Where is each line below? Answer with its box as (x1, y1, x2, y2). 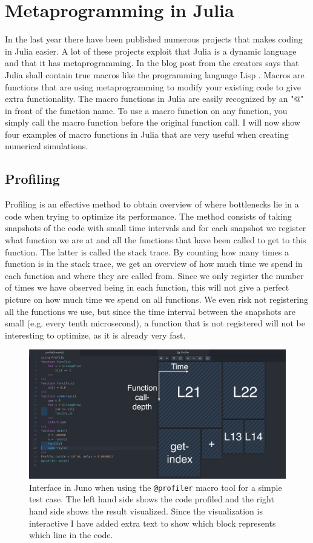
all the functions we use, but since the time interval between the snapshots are (5, 305, 295, 317)
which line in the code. (29, 528, 113, 541)
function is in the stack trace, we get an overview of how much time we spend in (5, 257, 303, 270)
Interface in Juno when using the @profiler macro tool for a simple (29, 481, 282, 493)
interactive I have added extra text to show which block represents (29, 516, 276, 529)
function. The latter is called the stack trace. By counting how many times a (5, 245, 289, 258)
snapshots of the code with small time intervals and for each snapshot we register (5, 221, 306, 234)
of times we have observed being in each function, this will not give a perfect (5, 281, 289, 294)
